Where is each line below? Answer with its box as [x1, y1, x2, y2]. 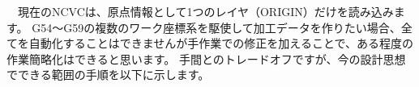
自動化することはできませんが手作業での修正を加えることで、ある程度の [28, 35, 413, 52]
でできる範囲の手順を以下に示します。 [6, 66, 210, 83]
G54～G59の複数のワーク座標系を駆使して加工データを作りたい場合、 [32, 19, 401, 35]
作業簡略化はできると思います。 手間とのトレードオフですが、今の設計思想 [6, 50, 406, 67]
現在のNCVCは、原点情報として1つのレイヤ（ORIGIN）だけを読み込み [17, 3, 394, 19]
